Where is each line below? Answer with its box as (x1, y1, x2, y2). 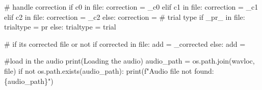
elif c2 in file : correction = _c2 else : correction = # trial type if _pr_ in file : (4, 11, 245, 22)
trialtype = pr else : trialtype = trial (4, 21, 116, 32)
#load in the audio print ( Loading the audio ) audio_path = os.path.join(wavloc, (4, 55, 255, 66)
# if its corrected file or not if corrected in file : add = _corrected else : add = (4, 38, 246, 49)
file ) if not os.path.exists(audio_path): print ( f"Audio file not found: (4, 65, 214, 76)
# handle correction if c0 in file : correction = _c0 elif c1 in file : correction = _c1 (4, 2, 258, 12)
